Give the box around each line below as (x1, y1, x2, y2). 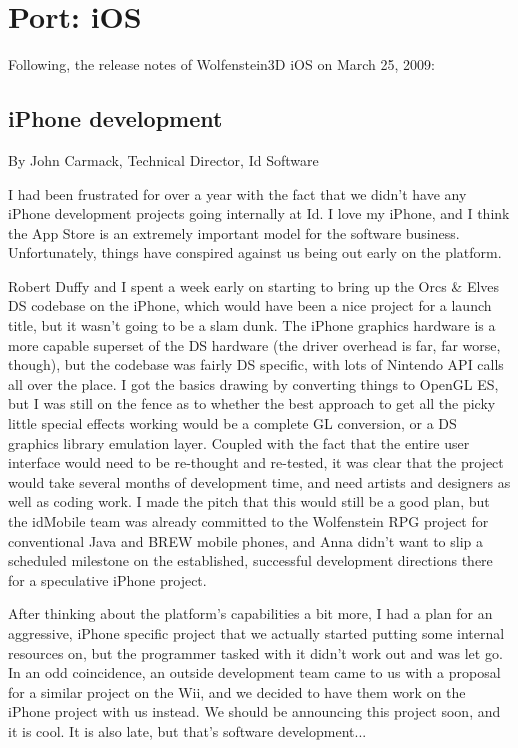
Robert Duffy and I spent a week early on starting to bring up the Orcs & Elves (8, 275, 500, 296)
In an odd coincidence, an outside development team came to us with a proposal (8, 662, 501, 683)
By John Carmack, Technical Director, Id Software (8, 149, 319, 170)
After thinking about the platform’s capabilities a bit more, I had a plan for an (8, 603, 493, 624)
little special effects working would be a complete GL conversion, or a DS (8, 413, 457, 434)
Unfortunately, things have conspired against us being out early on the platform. (8, 242, 502, 263)
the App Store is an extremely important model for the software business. (8, 222, 460, 243)
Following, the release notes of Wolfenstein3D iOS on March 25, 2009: (8, 54, 435, 75)
